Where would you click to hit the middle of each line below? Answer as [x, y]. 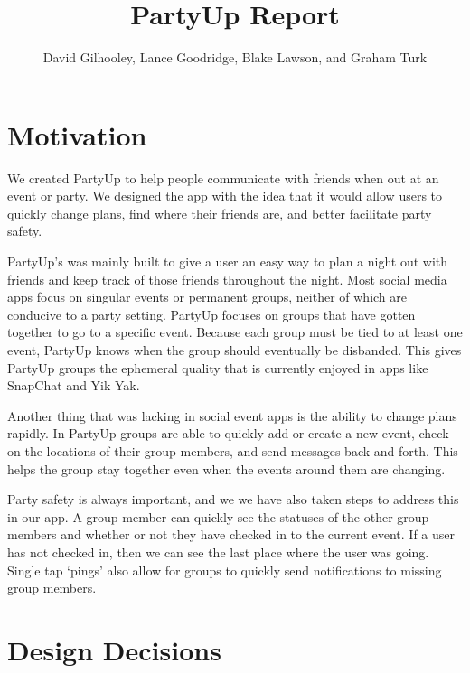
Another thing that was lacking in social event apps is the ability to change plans [232, 415]
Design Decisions [114, 649]
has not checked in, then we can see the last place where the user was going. [218, 551]
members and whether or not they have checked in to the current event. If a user [231, 534]
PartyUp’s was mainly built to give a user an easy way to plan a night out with [228, 262]
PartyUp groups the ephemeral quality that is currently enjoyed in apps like [218, 367]
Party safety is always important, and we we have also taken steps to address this [233, 499]
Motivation [77, 134]
